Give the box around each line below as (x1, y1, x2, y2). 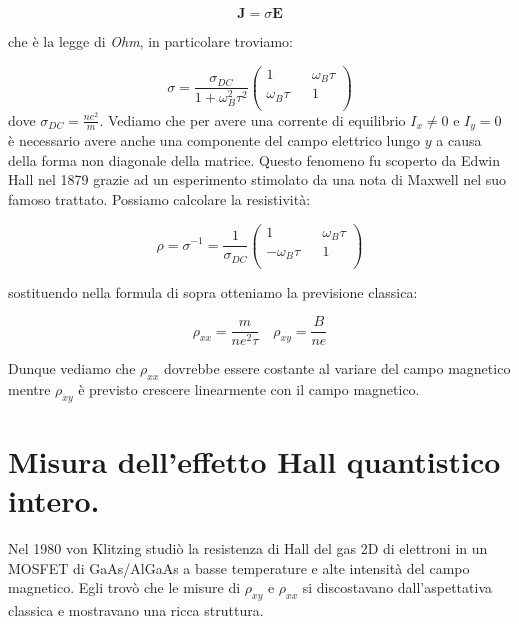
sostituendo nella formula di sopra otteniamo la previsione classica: (8, 281, 418, 302)
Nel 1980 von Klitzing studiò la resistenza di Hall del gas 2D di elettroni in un (8, 538, 488, 559)
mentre (8, 379, 51, 399)
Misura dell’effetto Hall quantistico (8, 440, 501, 481)
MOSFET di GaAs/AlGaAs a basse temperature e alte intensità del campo (8, 557, 470, 578)
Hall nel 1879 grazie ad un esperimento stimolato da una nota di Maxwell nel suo (8, 169, 507, 190)
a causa (436, 130, 482, 151)
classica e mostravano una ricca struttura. (8, 600, 264, 621)
